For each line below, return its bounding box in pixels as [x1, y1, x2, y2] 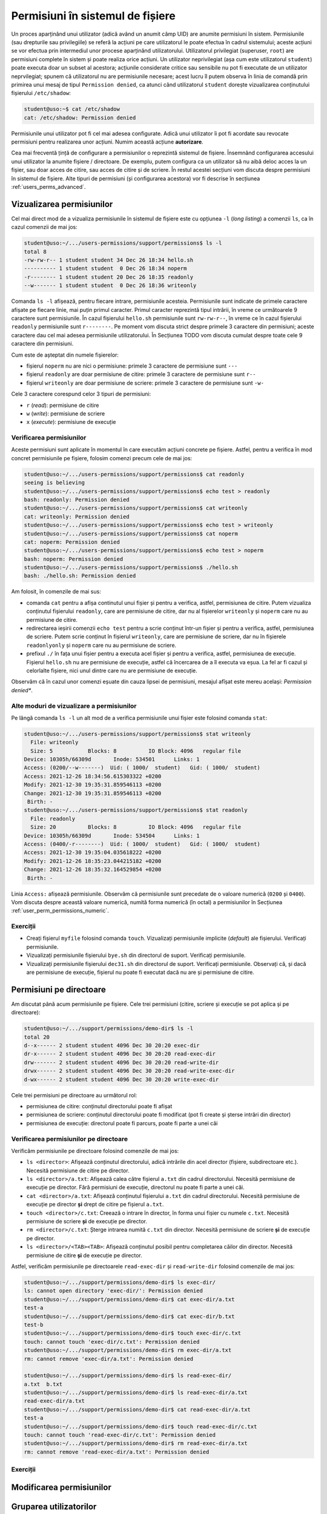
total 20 [24, 1033, 50, 1040]
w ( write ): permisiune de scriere [26, 409, 105, 417]
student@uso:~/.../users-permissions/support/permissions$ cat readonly [24, 471, 245, 478]
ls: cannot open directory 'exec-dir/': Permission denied [24, 1288, 203, 1294]
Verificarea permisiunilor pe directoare [11, 1134, 128, 1143]
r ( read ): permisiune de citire [26, 402, 99, 409]
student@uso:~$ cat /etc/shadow [24, 106, 121, 113]
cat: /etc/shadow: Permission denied [24, 114, 136, 121]
